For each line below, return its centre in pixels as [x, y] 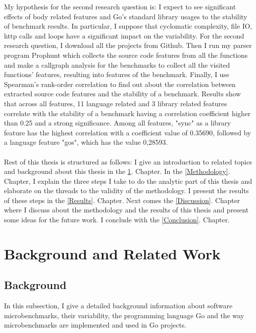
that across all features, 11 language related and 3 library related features [116, 103]
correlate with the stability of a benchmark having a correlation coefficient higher [128, 113]
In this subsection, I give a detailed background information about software [118, 306]
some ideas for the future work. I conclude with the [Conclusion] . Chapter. [117, 220]
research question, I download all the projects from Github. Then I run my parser [128, 45]
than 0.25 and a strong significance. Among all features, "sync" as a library [118, 123]
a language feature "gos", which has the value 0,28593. [86, 142]
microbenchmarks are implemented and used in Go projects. [95, 325]
